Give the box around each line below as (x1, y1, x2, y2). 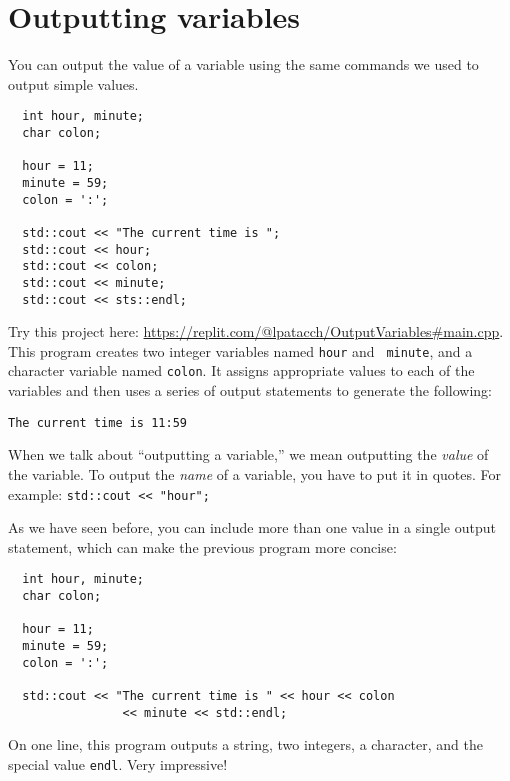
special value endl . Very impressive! (8, 753, 228, 774)
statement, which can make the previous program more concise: (8, 536, 397, 557)
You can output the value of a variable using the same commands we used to (8, 54, 479, 75)
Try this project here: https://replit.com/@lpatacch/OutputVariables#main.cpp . (8, 321, 504, 342)
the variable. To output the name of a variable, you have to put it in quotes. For (8, 463, 502, 484)
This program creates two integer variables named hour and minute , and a (8, 340, 473, 361)
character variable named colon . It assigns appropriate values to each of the (8, 360, 475, 381)
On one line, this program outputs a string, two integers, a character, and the (8, 734, 483, 755)
